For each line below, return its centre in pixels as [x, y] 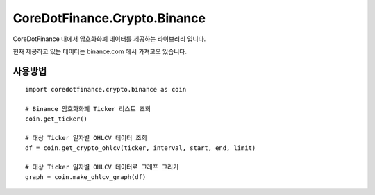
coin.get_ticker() [57, 119]
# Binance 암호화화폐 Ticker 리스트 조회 [88, 109]
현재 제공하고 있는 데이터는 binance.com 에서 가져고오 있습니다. [100, 51]
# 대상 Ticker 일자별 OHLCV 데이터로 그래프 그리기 [102, 167]
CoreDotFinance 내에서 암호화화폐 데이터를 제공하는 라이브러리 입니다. [109, 39]
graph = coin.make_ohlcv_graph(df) [86, 177]
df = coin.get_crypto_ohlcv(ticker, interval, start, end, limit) [141, 148]
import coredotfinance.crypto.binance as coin [106, 90]
